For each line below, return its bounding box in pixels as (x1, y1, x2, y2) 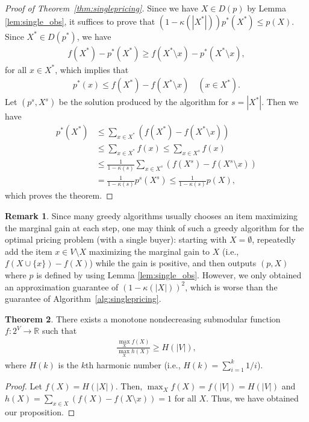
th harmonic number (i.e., (86, 358, 181, 371)
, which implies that (55, 63, 129, 75)
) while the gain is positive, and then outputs (89, 257, 257, 269)
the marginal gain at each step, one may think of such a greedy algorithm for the (5, 221, 304, 234)
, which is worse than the (185, 280, 278, 293)
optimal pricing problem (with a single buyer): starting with (5, 233, 227, 246)
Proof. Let (5, 380, 42, 392)
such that (42, 324, 77, 337)
